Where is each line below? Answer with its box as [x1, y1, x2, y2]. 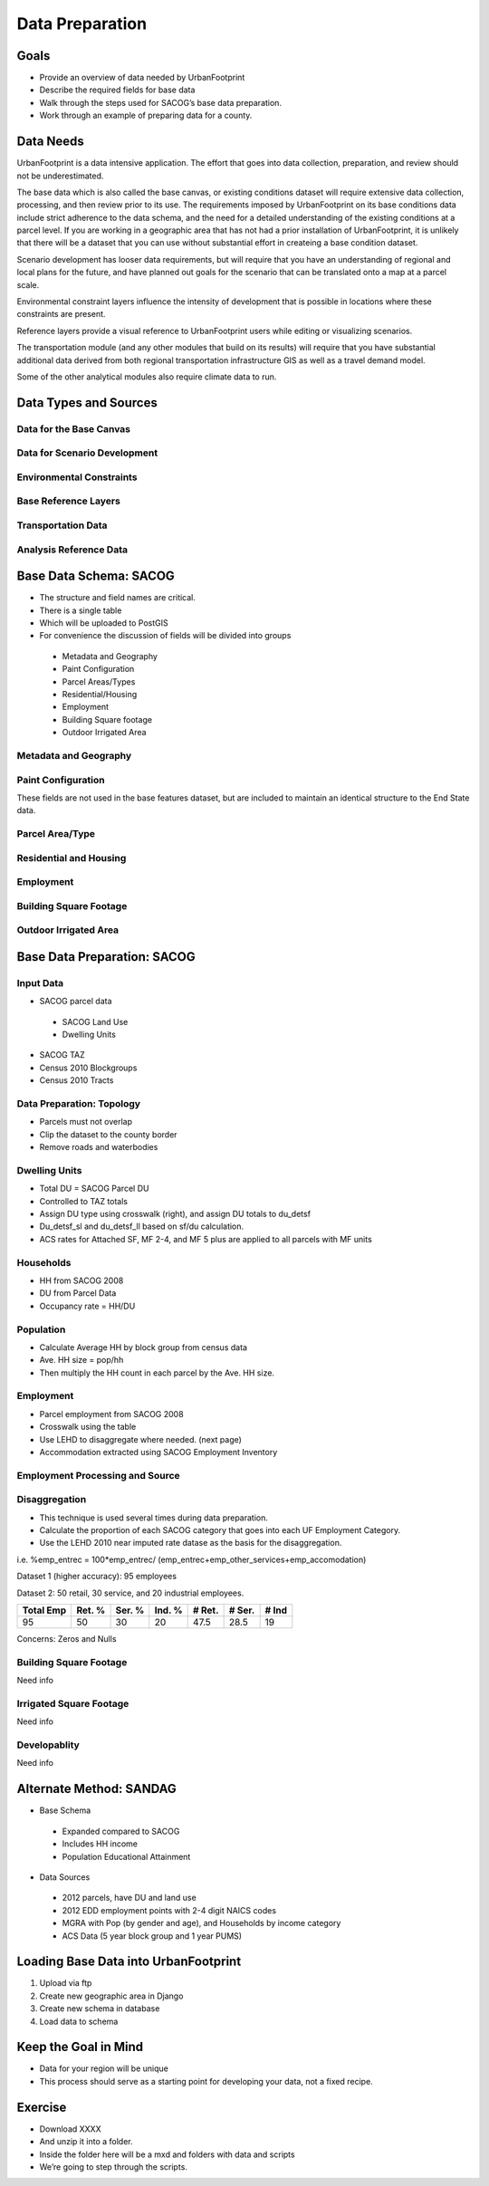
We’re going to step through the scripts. [39, 2161, 187, 2172]
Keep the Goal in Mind [16, 2039, 144, 2055]
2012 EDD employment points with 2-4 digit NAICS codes [62, 1904, 276, 1915]
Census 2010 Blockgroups [39, 1062, 138, 1073]
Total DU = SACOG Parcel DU [39, 1183, 149, 1194]
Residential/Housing [62, 689, 138, 700]
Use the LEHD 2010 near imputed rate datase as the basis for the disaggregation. [39, 1538, 342, 1548]
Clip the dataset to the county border [39, 1128, 177, 1140]
